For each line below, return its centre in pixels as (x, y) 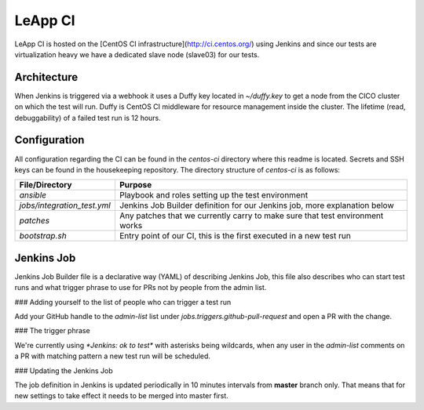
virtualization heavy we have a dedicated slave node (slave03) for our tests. (137, 54)
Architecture (46, 77)
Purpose (135, 185)
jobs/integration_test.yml (65, 205)
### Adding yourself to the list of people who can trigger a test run (123, 302)
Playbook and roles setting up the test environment (214, 195)
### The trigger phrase (52, 331)
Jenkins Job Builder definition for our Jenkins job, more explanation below (256, 205)
